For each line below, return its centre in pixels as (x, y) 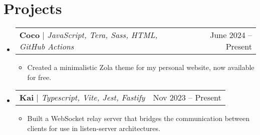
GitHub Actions (47, 46)
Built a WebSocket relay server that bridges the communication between (139, 118)
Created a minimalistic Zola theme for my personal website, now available (141, 67)
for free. (39, 77)
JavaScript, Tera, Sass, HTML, (102, 35)
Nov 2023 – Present (187, 97)
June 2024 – (231, 35)
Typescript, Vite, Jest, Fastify (93, 97)
